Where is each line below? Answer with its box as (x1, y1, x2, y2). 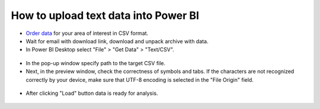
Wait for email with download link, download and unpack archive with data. (25, 37, 209, 44)
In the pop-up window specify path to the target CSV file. (25, 59, 166, 66)
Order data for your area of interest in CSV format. (25, 30, 149, 37)
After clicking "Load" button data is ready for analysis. (25, 89, 158, 97)
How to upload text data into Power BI (11, 9, 200, 22)
